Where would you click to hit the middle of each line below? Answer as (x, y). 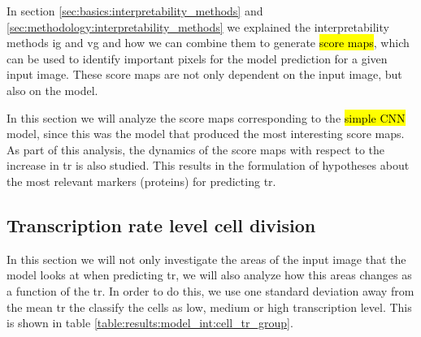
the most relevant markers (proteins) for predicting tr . (141, 181)
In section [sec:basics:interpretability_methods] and (135, 11)
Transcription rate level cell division (161, 225)
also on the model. (52, 90)
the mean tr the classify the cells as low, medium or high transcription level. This (209, 307)
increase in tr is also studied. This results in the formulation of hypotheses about (208, 165)
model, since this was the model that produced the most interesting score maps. (206, 134)
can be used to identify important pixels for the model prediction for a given (197, 58)
